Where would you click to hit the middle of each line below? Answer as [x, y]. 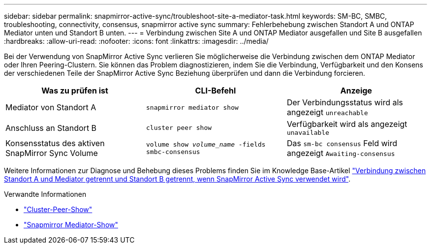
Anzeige [356, 91]
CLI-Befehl [215, 91]
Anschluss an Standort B [51, 128]
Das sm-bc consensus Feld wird [342, 143]
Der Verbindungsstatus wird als [345, 102]
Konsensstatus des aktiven [55, 143]
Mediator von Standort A [51, 107]
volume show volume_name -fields [206, 144]
